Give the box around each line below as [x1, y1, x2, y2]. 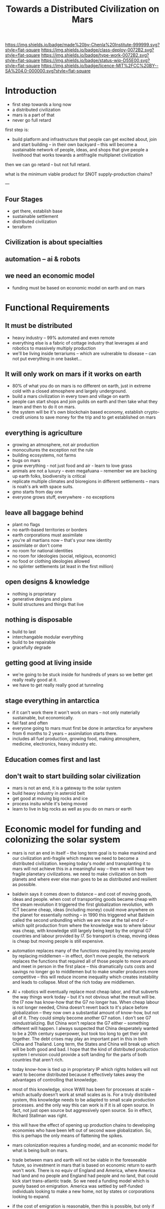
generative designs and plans [12, 596, 72, 602]
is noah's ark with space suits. [12, 484, 74, 490]
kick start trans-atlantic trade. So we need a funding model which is [12, 1178, 150, 1184]
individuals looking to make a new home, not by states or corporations [12, 1188, 155, 1194]
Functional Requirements [5, 302, 110, 313]
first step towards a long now [12, 102, 72, 107]
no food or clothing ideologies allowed [12, 558, 90, 564]
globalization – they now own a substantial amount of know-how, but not [12, 1010, 159, 1016]
